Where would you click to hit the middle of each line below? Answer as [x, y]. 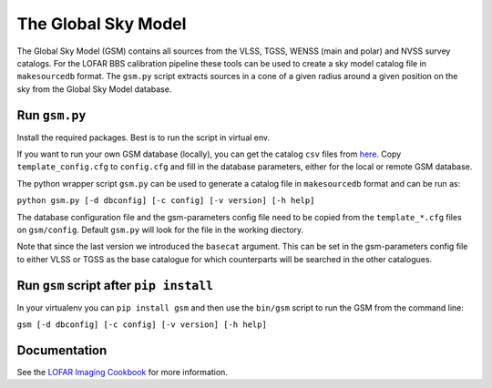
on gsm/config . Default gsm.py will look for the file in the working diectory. [160, 230]
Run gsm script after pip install [115, 286]
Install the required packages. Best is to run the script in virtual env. [143, 138]
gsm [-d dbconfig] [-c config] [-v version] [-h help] [142, 325]
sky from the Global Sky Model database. [94, 89]
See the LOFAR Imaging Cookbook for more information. [122, 372]
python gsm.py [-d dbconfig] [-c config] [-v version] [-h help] [166, 201]
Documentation [62, 350]
